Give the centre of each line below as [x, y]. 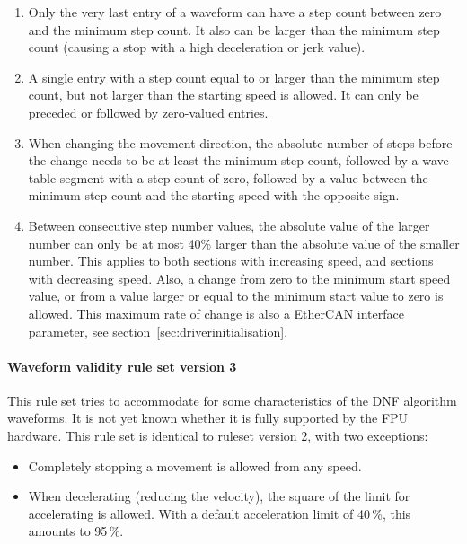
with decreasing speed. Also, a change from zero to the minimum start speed [239, 278]
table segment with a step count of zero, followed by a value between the [228, 177]
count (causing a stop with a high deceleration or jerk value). [197, 47]
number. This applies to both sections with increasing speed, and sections [231, 261]
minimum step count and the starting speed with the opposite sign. [214, 195]
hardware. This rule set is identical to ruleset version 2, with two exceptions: [218, 436]
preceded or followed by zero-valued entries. [148, 112]
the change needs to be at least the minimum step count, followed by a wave [238, 160]
